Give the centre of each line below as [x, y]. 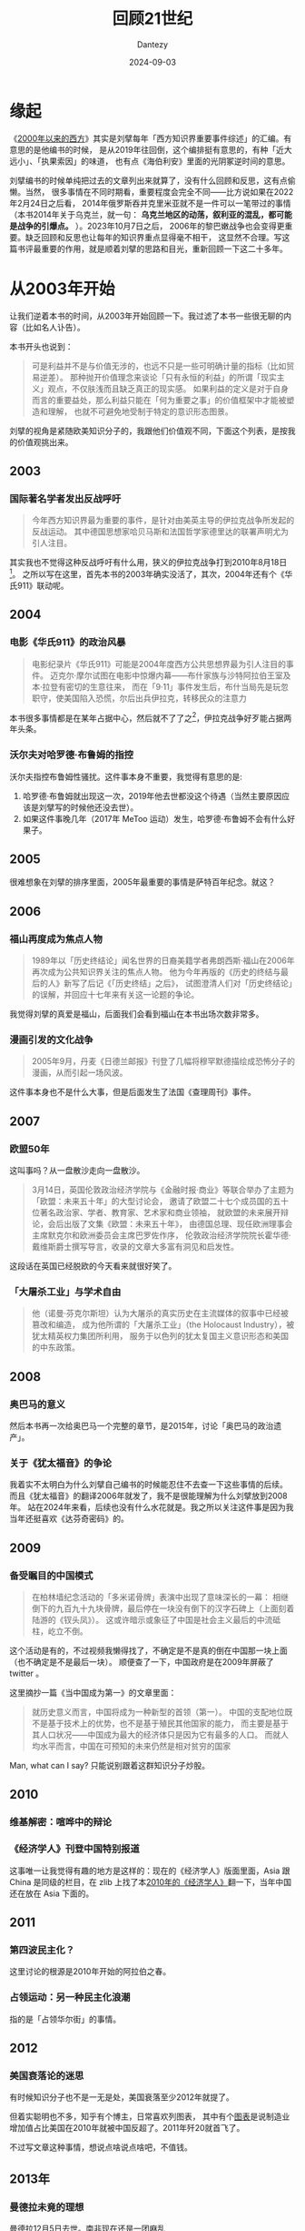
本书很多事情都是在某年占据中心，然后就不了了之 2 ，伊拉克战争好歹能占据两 [151, 717]
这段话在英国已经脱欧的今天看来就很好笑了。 [93, 1266]
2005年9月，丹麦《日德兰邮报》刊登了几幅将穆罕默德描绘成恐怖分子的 [163, 1061]
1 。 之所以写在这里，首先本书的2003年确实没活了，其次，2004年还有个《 [147, 573]
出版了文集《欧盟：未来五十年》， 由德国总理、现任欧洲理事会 [178, 1224]
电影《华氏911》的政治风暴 [68, 643]
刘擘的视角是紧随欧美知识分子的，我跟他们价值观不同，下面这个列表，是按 [148, 431]
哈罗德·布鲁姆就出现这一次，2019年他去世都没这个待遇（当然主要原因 [152, 796]
